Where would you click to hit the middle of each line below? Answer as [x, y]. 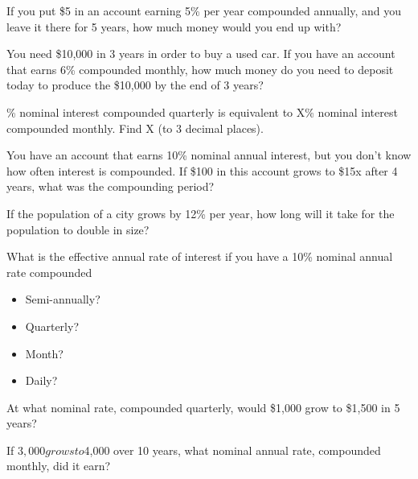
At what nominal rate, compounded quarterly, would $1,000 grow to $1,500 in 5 [203, 407]
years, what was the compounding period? [111, 186]
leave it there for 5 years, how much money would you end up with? [174, 26]
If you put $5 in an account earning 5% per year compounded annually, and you [204, 10]
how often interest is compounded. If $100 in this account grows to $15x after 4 [202, 170]
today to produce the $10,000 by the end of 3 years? [135, 85]
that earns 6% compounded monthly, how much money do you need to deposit [200, 69]
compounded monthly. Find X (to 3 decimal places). [135, 128]
